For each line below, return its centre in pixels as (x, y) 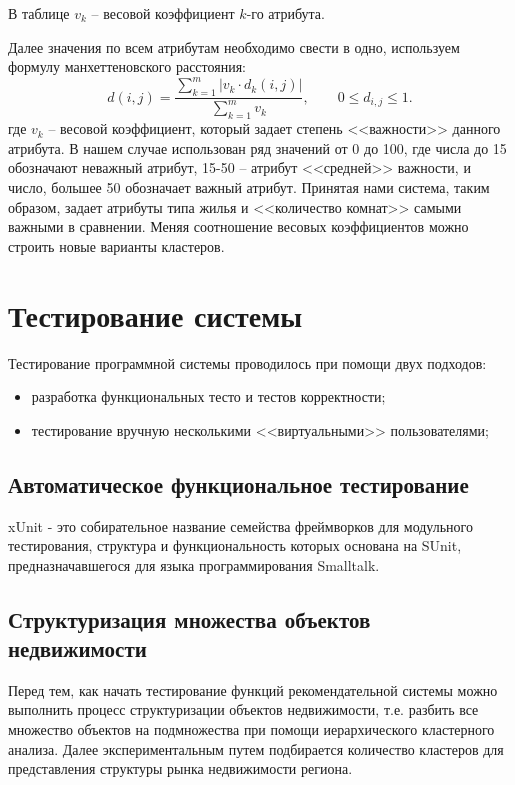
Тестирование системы (155, 314)
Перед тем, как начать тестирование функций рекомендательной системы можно (253, 689)
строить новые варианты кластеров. (116, 245)
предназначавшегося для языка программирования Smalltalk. (194, 564)
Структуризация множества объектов (189, 618)
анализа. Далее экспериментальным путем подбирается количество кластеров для (256, 748)
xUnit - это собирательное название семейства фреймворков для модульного (241, 525)
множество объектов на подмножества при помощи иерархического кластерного (251, 729)
